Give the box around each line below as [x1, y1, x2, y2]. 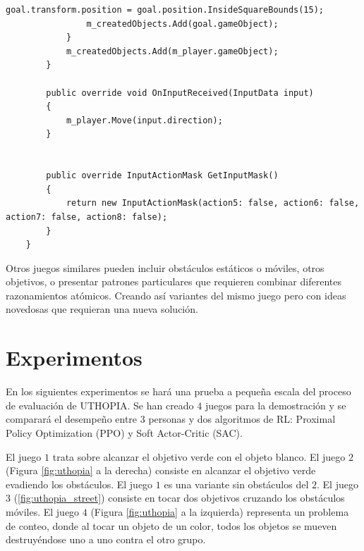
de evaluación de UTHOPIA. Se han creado [6, 397, 194, 412]
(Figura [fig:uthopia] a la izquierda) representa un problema [90, 504, 349, 519]
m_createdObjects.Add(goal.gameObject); [86, 18, 279, 29]
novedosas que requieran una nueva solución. [6, 302, 198, 316]
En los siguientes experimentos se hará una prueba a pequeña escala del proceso [6, 384, 351, 399]
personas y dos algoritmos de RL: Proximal [148, 411, 336, 426]
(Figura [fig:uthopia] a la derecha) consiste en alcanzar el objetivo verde [6, 463, 316, 478]
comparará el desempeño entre [6, 411, 138, 426]
